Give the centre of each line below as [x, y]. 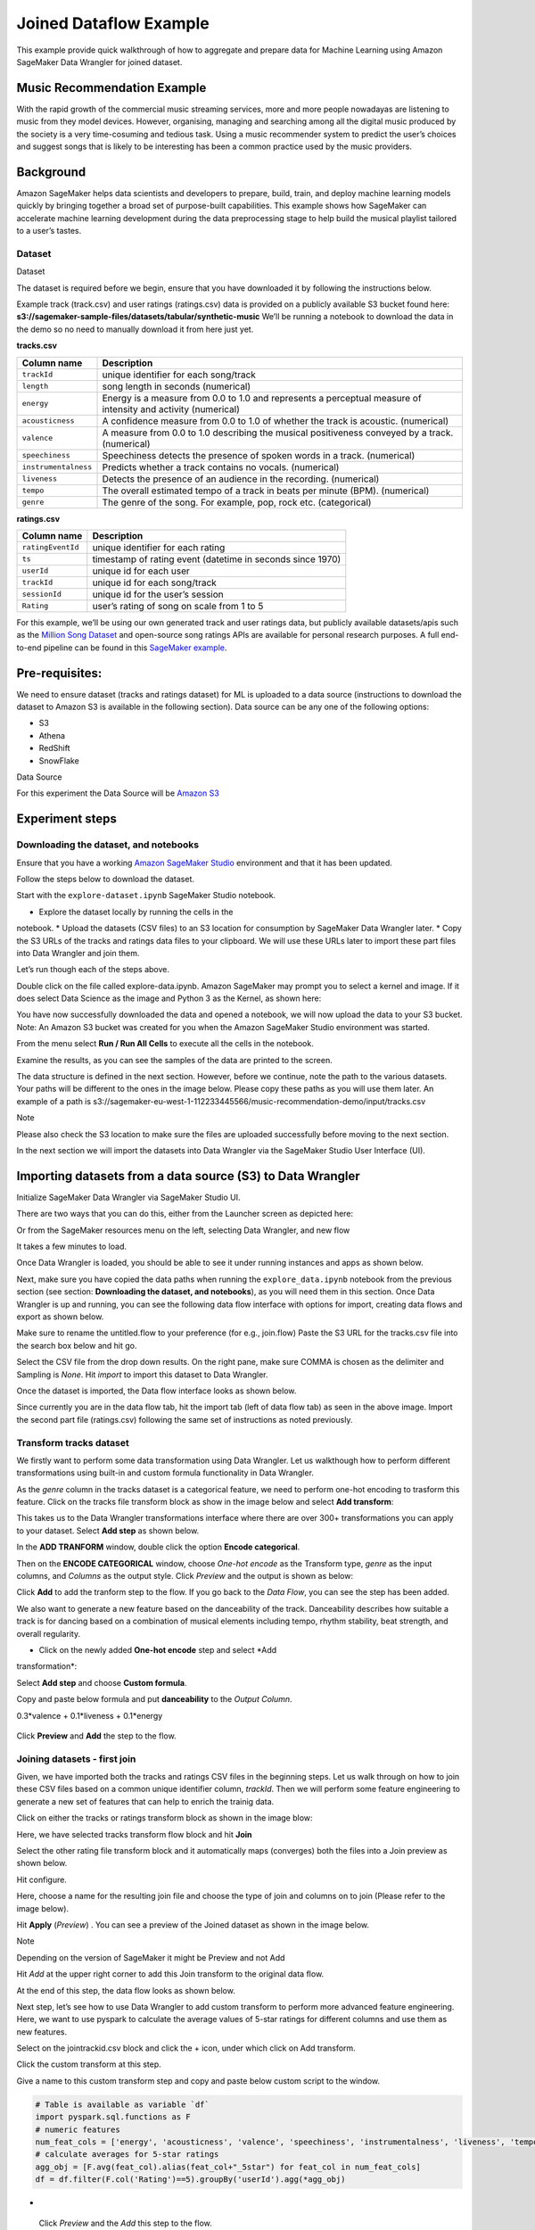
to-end [29, 648]
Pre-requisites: [59, 673]
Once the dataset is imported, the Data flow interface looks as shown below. [156, 1391]
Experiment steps [67, 819]
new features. [41, 2032]
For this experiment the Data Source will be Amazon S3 [118, 793]
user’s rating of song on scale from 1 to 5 [178, 606]
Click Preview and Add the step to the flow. [97, 1736]
